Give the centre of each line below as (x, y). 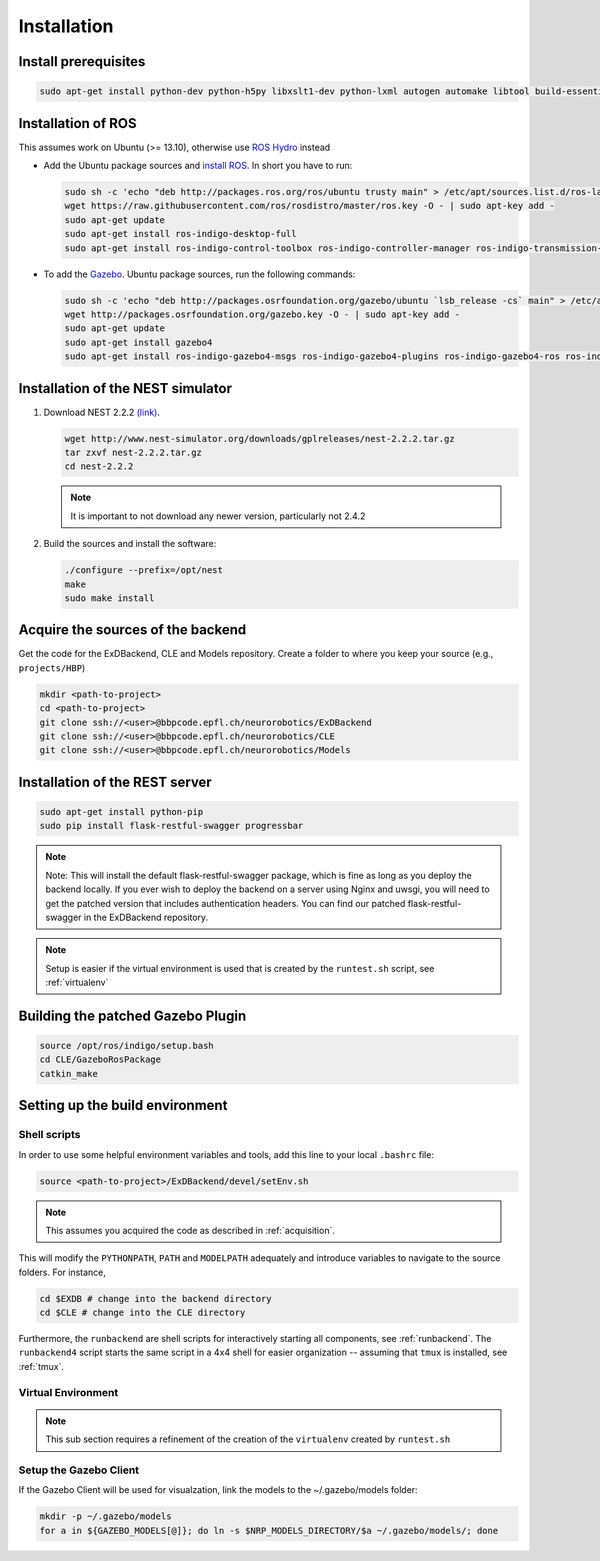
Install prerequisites (82, 61)
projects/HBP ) (52, 667)
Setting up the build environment (123, 1105)
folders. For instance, (62, 1272)
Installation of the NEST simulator (125, 388)
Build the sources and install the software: (130, 544)
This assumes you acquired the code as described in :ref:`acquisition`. (190, 1230)
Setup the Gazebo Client (79, 1470)
